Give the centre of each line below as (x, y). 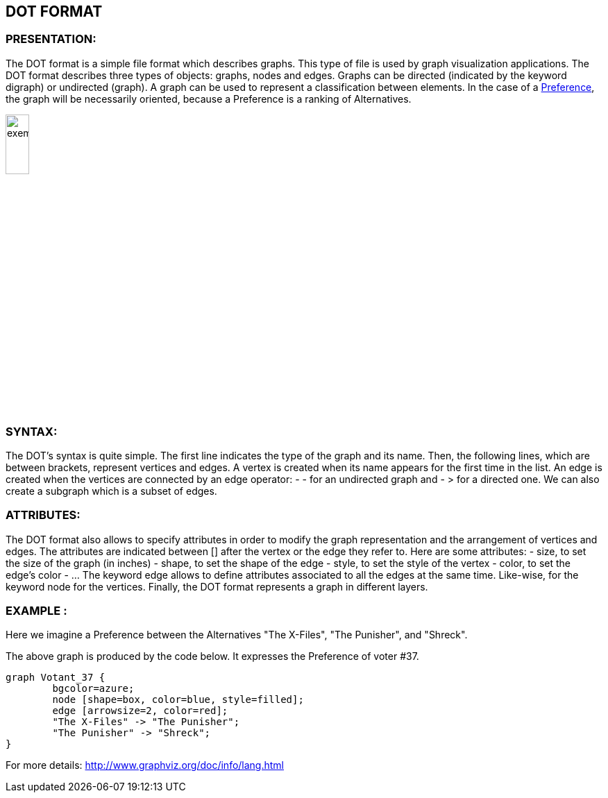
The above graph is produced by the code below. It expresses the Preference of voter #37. (212, 656)
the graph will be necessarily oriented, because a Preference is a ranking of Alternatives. (209, 99)
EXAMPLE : (36, 611)
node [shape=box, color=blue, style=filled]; (178, 700)
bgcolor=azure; (93, 689)
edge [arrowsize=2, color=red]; (140, 711)
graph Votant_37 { (56, 678)
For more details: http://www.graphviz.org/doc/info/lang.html (145, 765)
